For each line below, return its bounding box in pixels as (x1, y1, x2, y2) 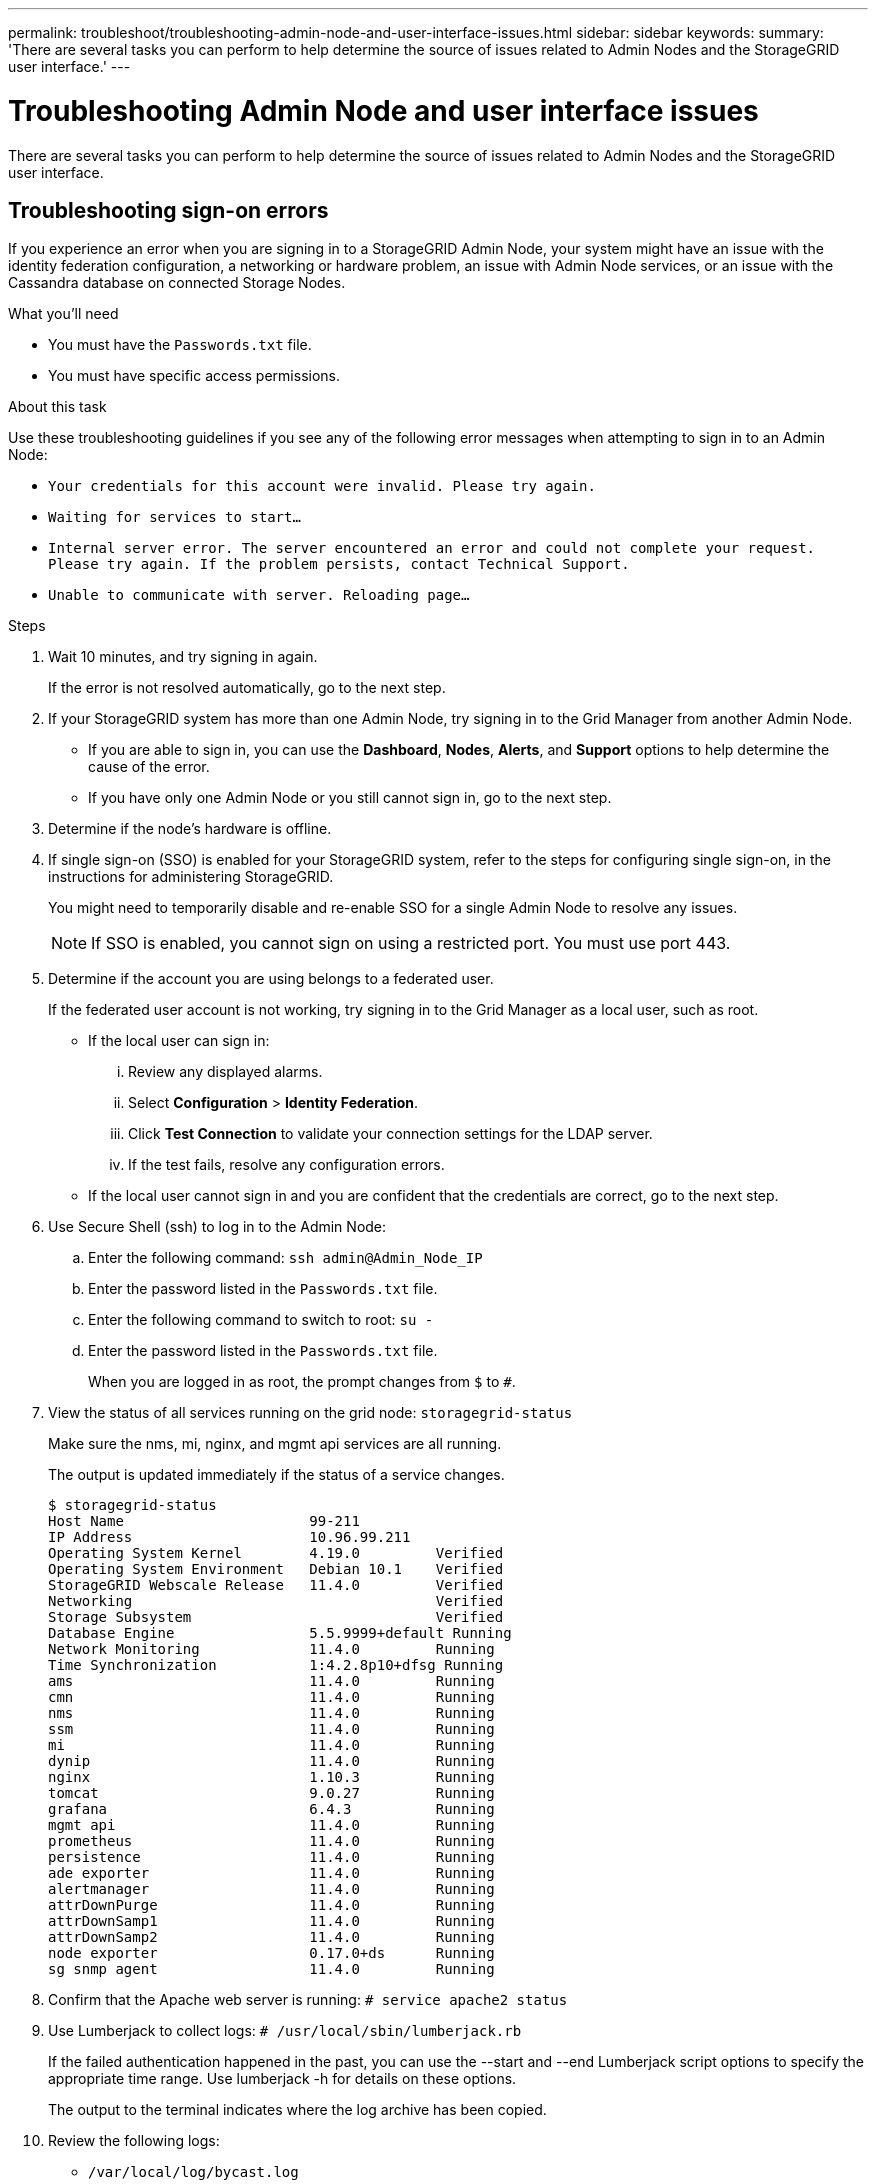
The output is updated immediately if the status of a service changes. (48, 1466, 505, 1484)
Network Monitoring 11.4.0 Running (48, 1641, 495, 1658)
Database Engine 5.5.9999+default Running (48, 1625, 512, 1642)
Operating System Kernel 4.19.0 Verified (48, 1545, 504, 1562)
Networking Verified (48, 1593, 504, 1610)
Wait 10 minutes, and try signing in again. (48, 648, 318, 666)
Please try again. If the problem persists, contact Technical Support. (48, 556, 630, 573)
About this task (8, 398, 107, 416)
